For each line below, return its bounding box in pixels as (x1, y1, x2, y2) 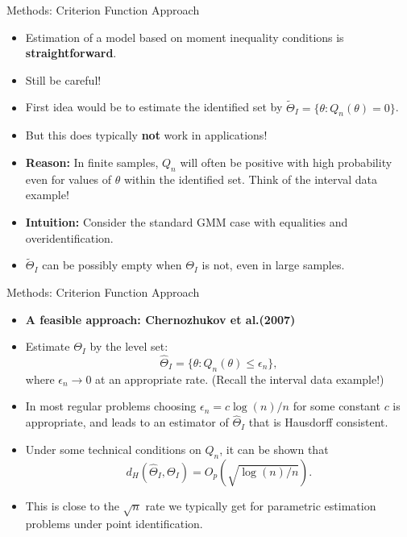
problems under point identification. (25, 515, 203, 532)
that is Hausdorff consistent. (248, 414, 388, 431)
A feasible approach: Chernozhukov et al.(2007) (25, 310, 296, 327)
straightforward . (25, 44, 117, 61)
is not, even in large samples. (201, 256, 345, 273)
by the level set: (89, 338, 168, 355)
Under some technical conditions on (25, 440, 201, 457)
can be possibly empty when (42, 256, 182, 273)
